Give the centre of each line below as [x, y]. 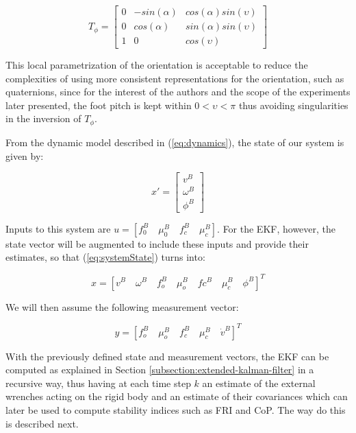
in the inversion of [43, 118]
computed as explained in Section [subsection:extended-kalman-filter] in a [160, 370]
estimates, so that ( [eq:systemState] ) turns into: [105, 257]
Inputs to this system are [58, 228]
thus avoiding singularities [293, 105]
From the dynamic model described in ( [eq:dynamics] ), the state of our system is [175, 142]
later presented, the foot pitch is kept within [99, 105]
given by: [25, 155]
